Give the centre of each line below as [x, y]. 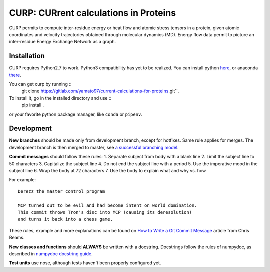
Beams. [17, 238]
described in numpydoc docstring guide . [51, 253]
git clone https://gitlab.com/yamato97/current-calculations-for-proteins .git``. [100, 91]
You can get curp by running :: [40, 84]
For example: [23, 180]
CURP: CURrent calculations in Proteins [93, 13]
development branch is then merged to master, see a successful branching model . [94, 147]
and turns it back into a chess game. [66, 219]
